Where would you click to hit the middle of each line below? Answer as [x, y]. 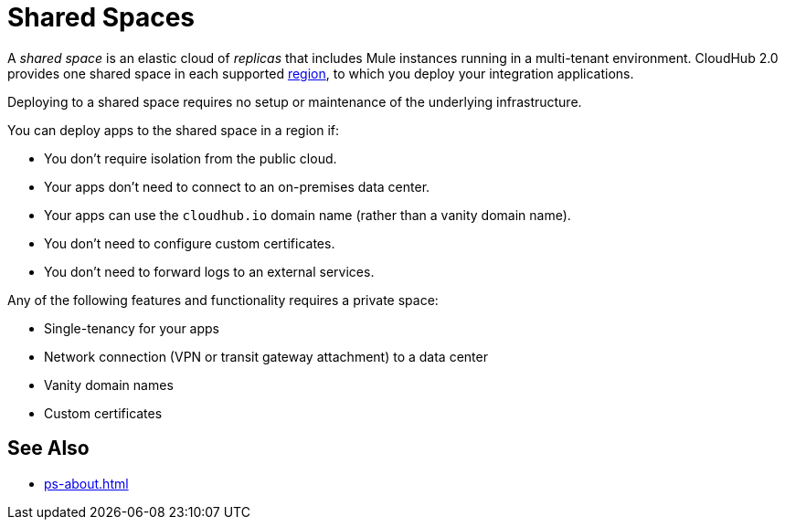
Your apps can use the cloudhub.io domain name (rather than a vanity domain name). [308, 215]
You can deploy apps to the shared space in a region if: [174, 130]
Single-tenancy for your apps [132, 328]
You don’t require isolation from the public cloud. [191, 158]
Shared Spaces [101, 17]
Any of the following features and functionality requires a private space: [223, 300]
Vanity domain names [109, 385]
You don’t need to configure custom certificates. [190, 243]
